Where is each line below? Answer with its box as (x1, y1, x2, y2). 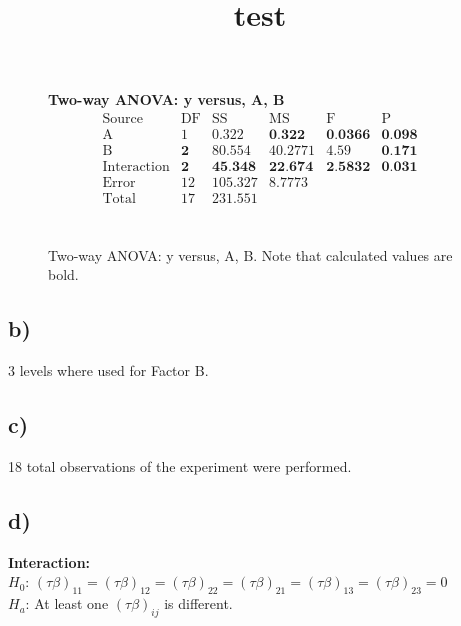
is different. (164, 593, 233, 614)
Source (102, 111, 143, 126)
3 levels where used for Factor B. (8, 360, 209, 381)
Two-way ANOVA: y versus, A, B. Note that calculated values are (48, 244, 453, 265)
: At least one (25, 593, 109, 614)
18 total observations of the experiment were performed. (8, 455, 352, 476)
